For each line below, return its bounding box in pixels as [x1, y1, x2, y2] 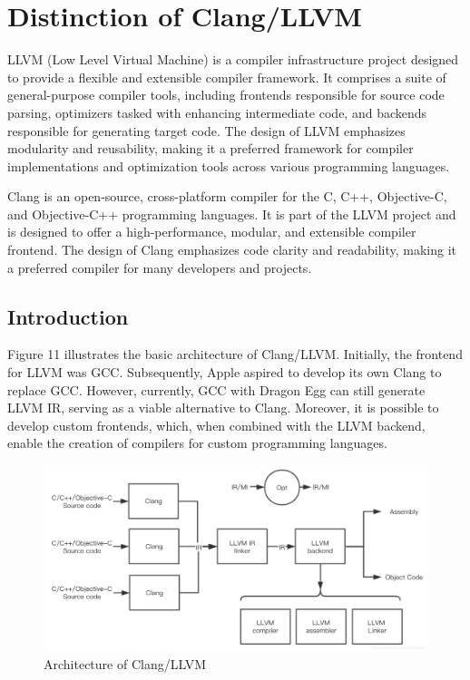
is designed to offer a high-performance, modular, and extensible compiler [7, 222, 416, 241]
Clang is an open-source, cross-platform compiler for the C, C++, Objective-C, [7, 187, 447, 206]
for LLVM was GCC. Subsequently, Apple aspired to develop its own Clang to [7, 363, 442, 382]
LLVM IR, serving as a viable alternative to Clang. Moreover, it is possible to [7, 398, 439, 417]
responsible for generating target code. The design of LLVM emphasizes [7, 121, 406, 140]
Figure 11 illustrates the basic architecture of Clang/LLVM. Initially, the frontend [7, 345, 463, 364]
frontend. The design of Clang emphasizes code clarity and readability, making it [7, 240, 457, 259]
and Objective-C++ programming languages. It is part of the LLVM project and [7, 204, 456, 223]
